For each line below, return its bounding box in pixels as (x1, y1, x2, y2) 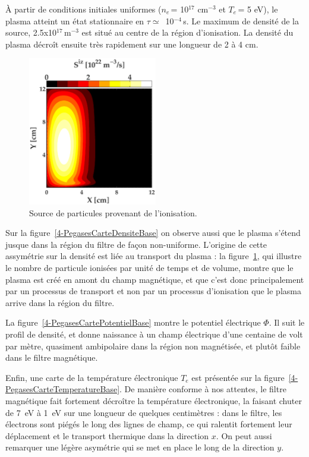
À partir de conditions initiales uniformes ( (5, 3, 162, 15)
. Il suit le (269, 316, 305, 329)
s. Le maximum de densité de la (183, 14, 299, 27)
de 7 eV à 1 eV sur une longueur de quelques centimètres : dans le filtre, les (5, 406, 282, 418)
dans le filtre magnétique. (5, 351, 98, 364)
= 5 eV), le (238, 3, 278, 15)
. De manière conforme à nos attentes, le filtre (119, 383, 286, 395)
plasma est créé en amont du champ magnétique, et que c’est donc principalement (5, 273, 304, 285)
